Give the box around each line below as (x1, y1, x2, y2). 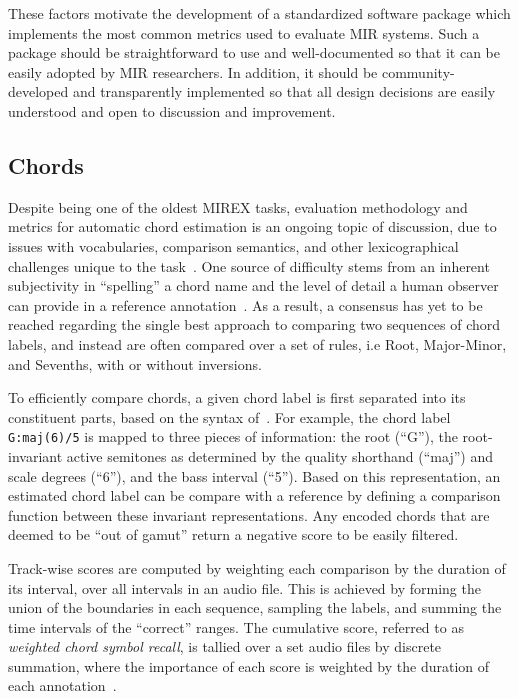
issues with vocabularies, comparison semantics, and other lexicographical (8, 235, 459, 256)
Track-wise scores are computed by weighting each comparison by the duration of (8, 557, 506, 578)
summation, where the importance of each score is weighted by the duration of (8, 655, 490, 676)
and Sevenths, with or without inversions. (8, 353, 262, 374)
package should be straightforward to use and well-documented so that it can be (8, 42, 500, 63)
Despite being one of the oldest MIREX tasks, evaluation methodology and (8, 196, 468, 217)
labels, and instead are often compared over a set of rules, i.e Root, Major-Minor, (8, 333, 507, 354)
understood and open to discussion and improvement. (8, 100, 336, 121)
